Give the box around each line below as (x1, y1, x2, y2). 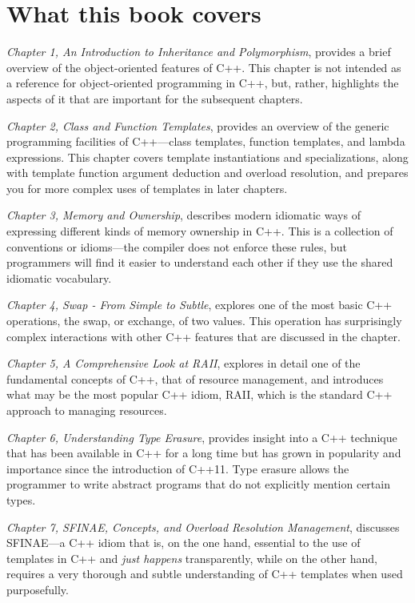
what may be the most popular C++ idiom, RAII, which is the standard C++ (6, 386, 393, 403)
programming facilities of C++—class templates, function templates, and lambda (6, 133, 405, 150)
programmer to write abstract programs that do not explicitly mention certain (6, 476, 390, 492)
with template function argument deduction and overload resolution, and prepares (6, 164, 409, 181)
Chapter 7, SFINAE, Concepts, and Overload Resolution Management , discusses (6, 518, 400, 535)
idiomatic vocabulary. (6, 269, 112, 286)
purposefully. (6, 581, 69, 597)
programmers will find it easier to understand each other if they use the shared (6, 254, 393, 271)
